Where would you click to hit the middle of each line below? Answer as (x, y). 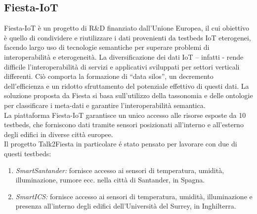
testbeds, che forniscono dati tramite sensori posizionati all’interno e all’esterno (124, 125)
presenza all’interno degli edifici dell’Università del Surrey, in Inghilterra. (126, 206)
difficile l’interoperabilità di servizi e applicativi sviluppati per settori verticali (122, 66)
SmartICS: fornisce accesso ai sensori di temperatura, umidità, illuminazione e (134, 196)
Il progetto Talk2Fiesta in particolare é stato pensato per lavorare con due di (121, 144)
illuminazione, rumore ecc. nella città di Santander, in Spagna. (110, 180)
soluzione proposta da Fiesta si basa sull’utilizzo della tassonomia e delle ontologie (128, 95)
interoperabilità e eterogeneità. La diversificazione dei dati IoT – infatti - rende (124, 56)
